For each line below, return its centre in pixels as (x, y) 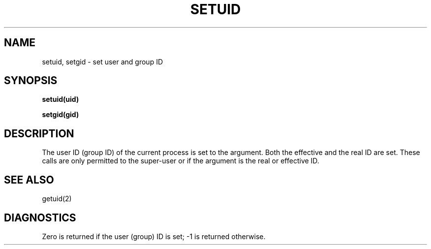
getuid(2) (57, 199)
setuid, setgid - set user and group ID (103, 62)
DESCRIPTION (39, 133)
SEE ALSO (29, 180)
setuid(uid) (61, 99)
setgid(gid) (61, 115)
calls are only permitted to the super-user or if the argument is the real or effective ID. (181, 161)
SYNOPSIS (31, 81)
